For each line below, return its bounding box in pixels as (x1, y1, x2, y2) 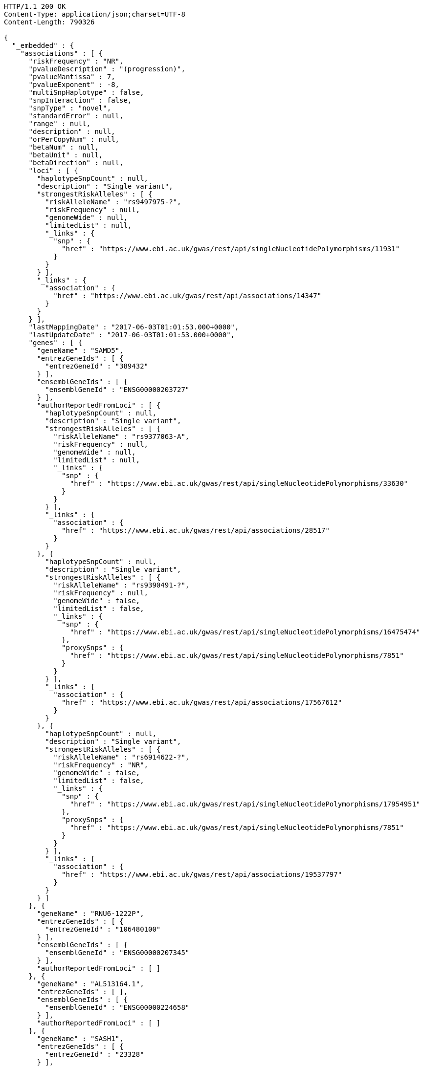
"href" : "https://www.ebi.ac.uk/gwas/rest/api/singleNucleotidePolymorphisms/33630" (69, 479, 408, 487)
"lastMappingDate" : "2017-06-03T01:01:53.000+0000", (28, 323, 239, 331)
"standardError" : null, (28, 112, 124, 120)
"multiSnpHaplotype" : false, (28, 88, 144, 96)
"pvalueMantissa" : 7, (28, 73, 115, 81)
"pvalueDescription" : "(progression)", (28, 65, 185, 73)
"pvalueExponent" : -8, (28, 81, 120, 88)
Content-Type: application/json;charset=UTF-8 (4, 10, 185, 18)
